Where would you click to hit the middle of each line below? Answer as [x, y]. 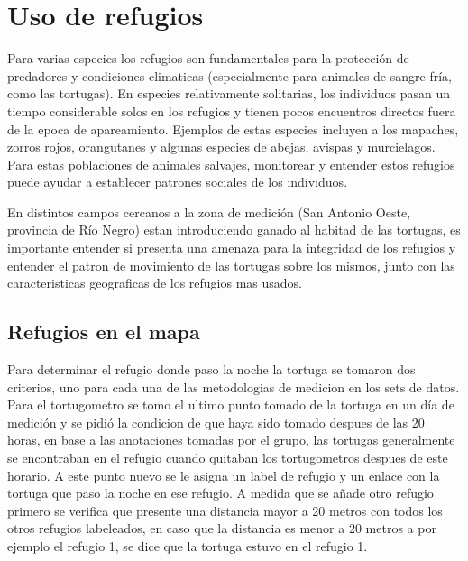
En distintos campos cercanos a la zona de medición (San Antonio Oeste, [209, 212]
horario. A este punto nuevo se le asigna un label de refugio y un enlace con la [224, 475]
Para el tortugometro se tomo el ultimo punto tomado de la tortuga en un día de [231, 405]
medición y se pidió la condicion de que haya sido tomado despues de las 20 [216, 422]
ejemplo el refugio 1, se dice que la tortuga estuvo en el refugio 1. [188, 545]
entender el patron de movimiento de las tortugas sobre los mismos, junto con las [231, 265]
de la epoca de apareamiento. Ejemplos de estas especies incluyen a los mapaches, [233, 129]
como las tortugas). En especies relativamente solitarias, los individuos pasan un [229, 93]
